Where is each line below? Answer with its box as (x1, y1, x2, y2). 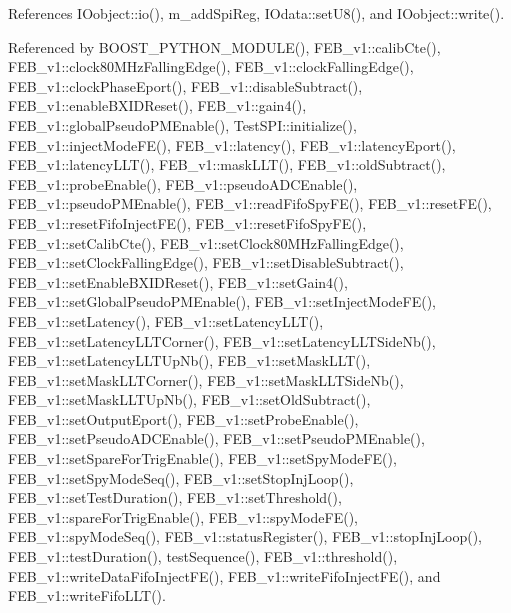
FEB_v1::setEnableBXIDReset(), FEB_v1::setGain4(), (8, 271, 348, 292)
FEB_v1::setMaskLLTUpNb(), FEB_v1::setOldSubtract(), (8, 389, 371, 410)
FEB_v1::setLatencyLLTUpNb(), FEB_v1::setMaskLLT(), (8, 350, 371, 371)
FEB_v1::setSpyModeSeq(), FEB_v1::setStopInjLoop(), (8, 467, 354, 488)
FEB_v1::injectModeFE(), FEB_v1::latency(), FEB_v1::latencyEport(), (8, 134, 456, 155)
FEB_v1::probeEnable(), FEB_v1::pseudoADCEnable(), (8, 173, 358, 194)
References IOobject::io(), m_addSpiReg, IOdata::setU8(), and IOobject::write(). (8, 3, 505, 23)
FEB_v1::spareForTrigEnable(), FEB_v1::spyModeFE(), (8, 506, 358, 527)
